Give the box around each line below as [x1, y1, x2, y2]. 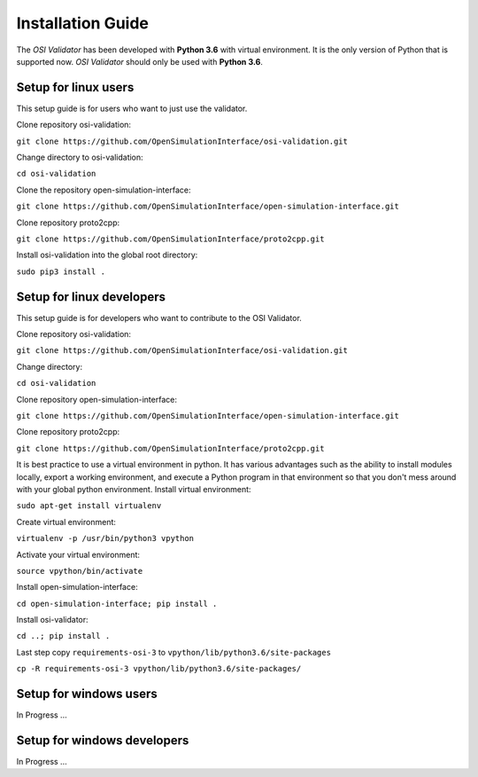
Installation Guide [16, 13, 150, 33]
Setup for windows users [16, 687, 158, 702]
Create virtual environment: [16, 516, 117, 527]
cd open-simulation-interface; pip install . [16, 599, 218, 608]
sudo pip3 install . [16, 266, 106, 277]
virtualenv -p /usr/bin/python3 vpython [16, 533, 195, 544]
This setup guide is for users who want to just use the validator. [16, 103, 248, 114]
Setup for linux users [16, 80, 135, 95]
